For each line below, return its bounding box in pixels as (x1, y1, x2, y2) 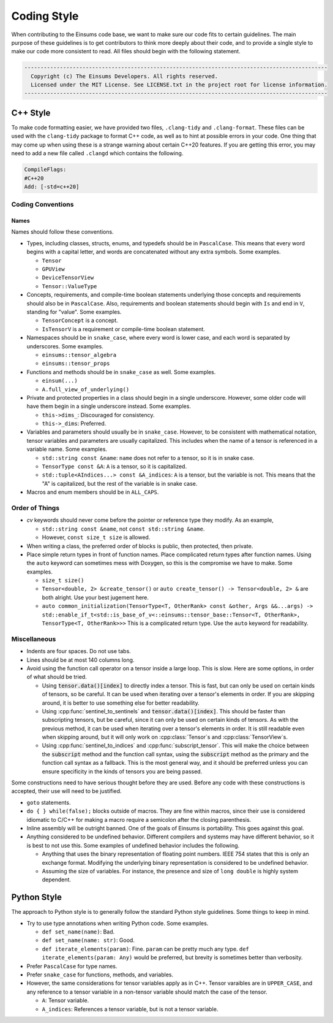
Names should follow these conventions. (11, 228, 114, 236)
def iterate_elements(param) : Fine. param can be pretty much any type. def (42, 945, 249, 952)
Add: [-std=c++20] (24, 183, 80, 190)
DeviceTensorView (42, 274, 94, 282)
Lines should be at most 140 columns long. (26, 656, 135, 664)
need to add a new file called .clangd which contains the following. (11, 150, 184, 157)
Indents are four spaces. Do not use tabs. (26, 648, 131, 655)
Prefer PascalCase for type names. (26, 962, 118, 970)
